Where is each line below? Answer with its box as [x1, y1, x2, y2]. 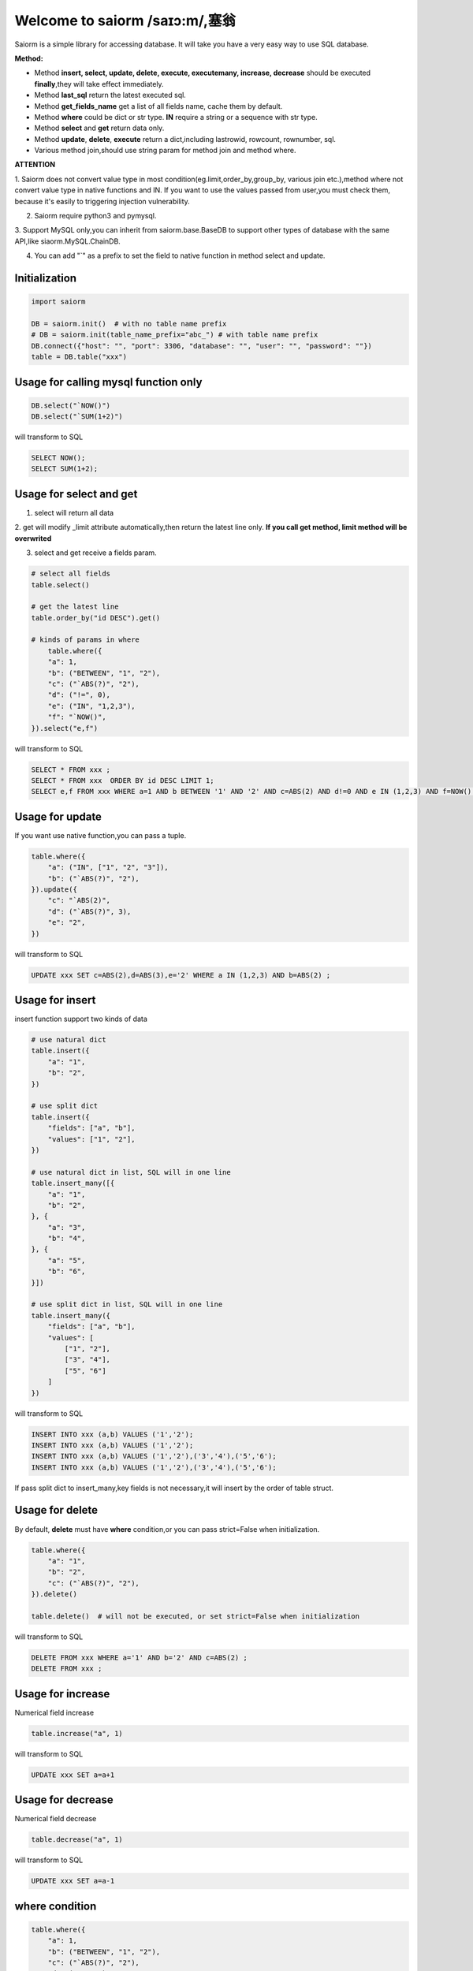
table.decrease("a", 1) [31, 1835, 124, 1844]
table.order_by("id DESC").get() [31, 613, 161, 622]
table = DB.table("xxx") [31, 352, 128, 362]
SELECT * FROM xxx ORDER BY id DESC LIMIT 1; [31, 776, 214, 784]
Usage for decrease [14, 1794, 114, 1807]
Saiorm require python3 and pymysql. [34, 211, 157, 221]
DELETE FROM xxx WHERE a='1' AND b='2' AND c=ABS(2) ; [31, 1652, 248, 1662]
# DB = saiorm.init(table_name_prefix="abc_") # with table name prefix [31, 330, 318, 339]
